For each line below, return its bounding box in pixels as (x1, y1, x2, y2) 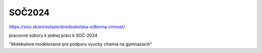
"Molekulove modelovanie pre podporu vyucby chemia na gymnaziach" (9, 41, 152, 47)
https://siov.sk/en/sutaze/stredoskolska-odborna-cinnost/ (9, 24, 125, 30)
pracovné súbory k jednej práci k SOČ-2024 (9, 32, 98, 38)
